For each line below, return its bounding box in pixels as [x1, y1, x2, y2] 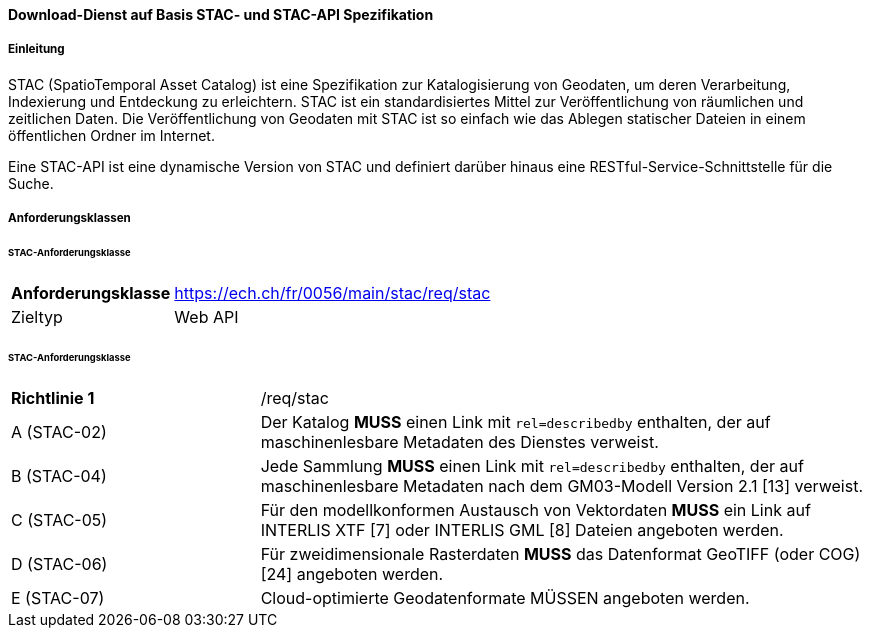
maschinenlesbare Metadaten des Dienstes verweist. [260, 431, 659, 452]
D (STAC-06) [11, 553, 108, 574]
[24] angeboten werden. [260, 563, 444, 584]
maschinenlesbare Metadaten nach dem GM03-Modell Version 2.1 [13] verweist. [260, 475, 863, 496]
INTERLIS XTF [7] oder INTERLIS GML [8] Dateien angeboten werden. [260, 519, 784, 540]
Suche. [8, 174, 54, 192]
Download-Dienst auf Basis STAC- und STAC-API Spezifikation [8, 6, 434, 23]
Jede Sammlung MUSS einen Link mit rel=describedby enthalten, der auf [260, 455, 804, 476]
